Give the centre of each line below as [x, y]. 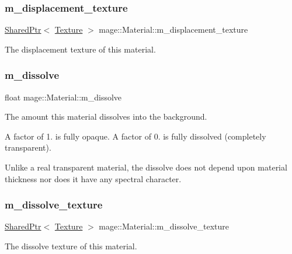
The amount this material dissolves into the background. [106, 116]
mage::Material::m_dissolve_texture [164, 226]
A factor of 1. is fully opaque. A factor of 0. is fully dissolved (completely [135, 136]
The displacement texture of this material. [80, 49]
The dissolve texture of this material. [71, 246]
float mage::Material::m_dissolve [63, 97]
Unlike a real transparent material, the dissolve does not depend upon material [146, 167]
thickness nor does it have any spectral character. [93, 178]
